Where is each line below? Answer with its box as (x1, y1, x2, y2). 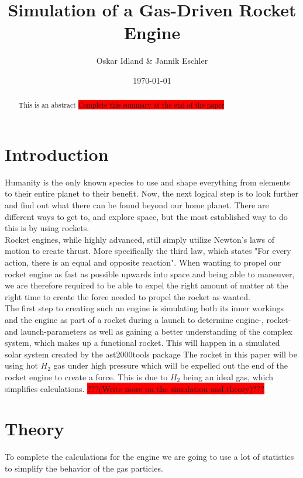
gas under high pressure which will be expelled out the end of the (53, 359, 288, 372)
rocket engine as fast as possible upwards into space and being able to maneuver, (5, 267, 295, 280)
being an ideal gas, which (183, 370, 274, 383)
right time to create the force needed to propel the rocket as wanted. (5, 290, 250, 302)
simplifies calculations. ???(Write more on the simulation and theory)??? (5, 382, 264, 394)
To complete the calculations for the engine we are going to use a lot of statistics (5, 451, 294, 463)
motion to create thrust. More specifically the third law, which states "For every (5, 245, 291, 257)
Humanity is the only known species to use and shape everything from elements (5, 176, 290, 188)
